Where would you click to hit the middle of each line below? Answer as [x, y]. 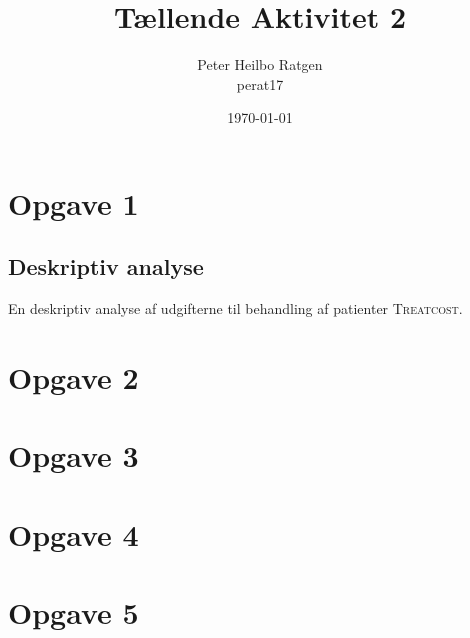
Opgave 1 [73, 202]
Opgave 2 [73, 377]
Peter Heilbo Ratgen [260, 64]
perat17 [260, 83]
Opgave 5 [73, 612]
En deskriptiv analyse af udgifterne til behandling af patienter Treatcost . [235, 308]
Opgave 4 [73, 533]
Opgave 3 [73, 455]
